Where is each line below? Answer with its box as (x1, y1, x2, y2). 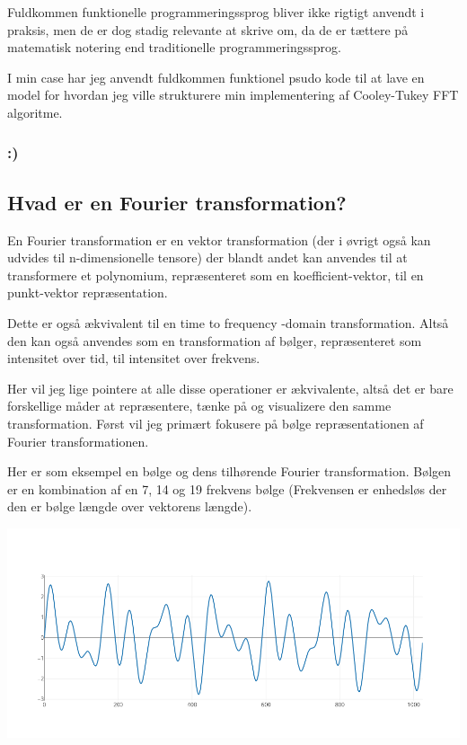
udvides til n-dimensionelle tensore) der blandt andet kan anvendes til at (7, 248, 408, 267)
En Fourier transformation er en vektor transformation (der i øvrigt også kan (7, 230, 431, 249)
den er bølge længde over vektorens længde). (7, 497, 252, 516)
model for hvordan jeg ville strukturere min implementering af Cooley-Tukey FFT (7, 85, 459, 104)
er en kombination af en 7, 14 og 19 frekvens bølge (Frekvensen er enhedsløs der (7, 479, 447, 498)
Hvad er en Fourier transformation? (7, 188, 347, 216)
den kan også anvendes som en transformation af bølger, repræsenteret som (7, 331, 422, 350)
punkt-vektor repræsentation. (7, 283, 168, 302)
